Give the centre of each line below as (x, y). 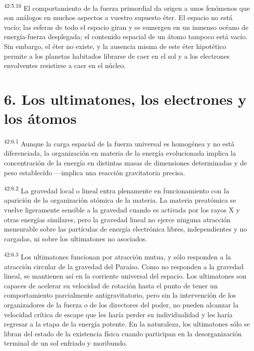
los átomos (40, 118)
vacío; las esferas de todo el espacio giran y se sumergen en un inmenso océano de (126, 27)
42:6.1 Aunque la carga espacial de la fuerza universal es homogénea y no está (119, 143)
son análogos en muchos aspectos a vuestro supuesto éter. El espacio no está (118, 17)
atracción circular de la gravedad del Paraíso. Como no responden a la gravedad (124, 266)
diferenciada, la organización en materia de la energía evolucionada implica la (120, 153)
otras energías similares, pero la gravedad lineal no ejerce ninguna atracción (117, 219)
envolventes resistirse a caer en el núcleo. (65, 65)
